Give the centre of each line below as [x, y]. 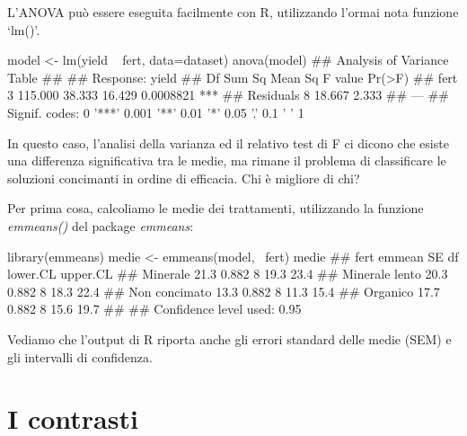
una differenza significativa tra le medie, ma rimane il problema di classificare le [227, 160]
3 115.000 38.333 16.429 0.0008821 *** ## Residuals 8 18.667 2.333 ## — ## [228, 95]
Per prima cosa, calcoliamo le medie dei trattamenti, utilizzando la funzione [216, 208]
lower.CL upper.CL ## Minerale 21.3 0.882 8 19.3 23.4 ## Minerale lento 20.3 [228, 274]
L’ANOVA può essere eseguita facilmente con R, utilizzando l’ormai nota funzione [233, 12]
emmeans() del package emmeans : [101, 225]
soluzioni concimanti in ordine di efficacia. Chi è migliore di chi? [184, 178]
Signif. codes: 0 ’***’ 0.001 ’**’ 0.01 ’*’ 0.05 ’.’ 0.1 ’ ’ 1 [156, 112]
